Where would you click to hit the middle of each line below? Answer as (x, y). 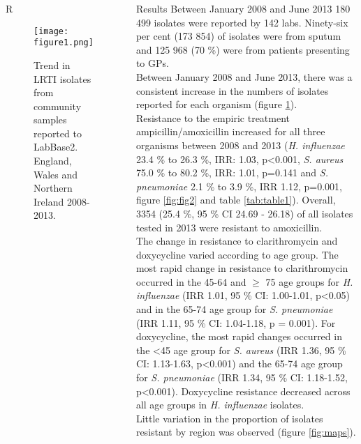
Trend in (52, 64)
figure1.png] (64, 43)
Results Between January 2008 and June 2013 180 (243, 8)
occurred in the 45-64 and (191, 281)
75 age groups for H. (309, 281)
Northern (53, 188)
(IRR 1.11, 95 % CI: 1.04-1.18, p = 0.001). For (236, 322)
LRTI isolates (62, 78)
